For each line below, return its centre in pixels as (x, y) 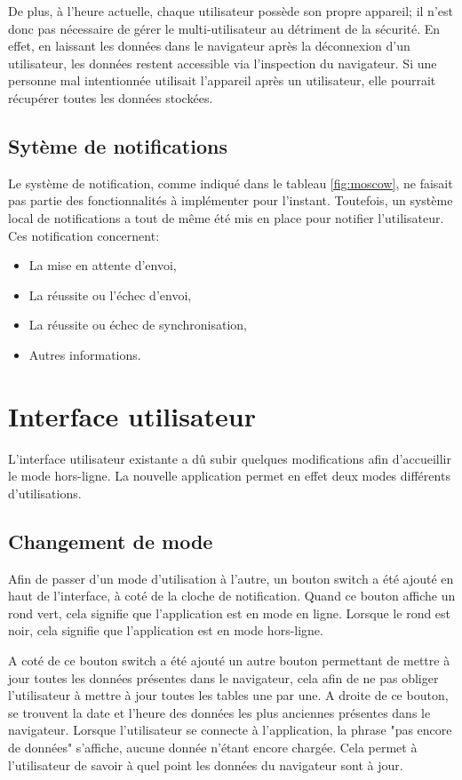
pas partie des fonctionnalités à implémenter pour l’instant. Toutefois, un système (231, 200)
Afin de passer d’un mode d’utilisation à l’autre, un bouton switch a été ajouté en (231, 578)
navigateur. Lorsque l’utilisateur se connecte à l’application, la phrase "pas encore (230, 730)
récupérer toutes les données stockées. (111, 97)
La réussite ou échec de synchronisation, (138, 325)
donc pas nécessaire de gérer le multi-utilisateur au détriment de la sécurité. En (224, 28)
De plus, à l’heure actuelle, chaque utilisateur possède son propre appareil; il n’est (231, 11)
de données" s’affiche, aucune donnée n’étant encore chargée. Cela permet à (213, 747)
